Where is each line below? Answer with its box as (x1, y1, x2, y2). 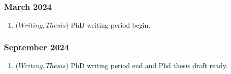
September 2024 (4, 40, 69, 53)
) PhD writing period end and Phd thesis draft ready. (66, 60, 228, 71)
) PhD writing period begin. (66, 20, 151, 30)
